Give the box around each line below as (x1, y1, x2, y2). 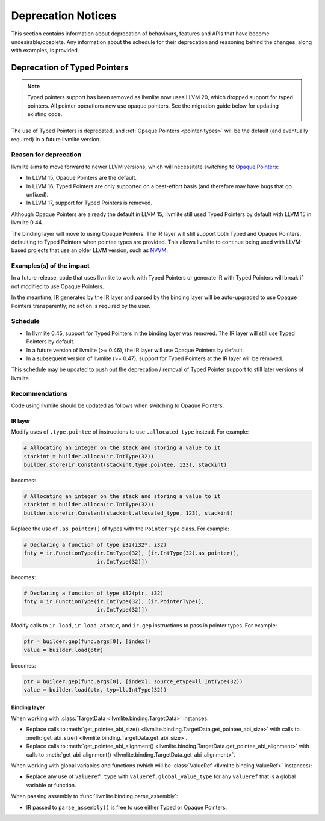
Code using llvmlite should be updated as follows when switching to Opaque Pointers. (11, 402, 224, 409)
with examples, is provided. (11, 47, 79, 54)
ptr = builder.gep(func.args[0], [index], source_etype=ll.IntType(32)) (23, 678, 243, 685)
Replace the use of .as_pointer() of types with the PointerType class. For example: (11, 525, 230, 532)
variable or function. (26, 781, 76, 789)
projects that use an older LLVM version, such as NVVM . (28, 247, 169, 254)
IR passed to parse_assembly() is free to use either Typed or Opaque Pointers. (26, 804, 227, 811)
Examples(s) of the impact (11, 262, 90, 270)
